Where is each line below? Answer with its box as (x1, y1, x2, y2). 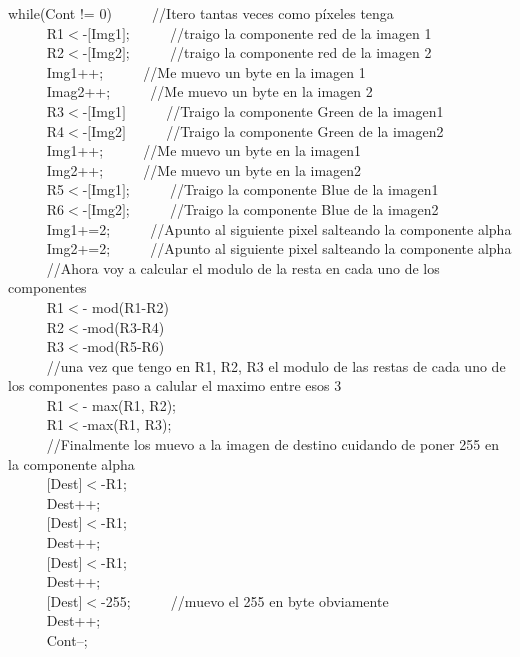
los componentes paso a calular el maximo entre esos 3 (8, 375, 342, 396)
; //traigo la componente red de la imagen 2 (125, 42, 432, 63)
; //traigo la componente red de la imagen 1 (125, 22, 432, 43)
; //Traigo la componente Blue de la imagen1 (125, 179, 439, 200)
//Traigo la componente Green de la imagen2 (166, 120, 444, 141)
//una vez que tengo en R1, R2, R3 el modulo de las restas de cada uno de (46, 355, 506, 376)
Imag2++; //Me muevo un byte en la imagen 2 (46, 81, 373, 102)
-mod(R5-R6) (82, 336, 165, 357)
